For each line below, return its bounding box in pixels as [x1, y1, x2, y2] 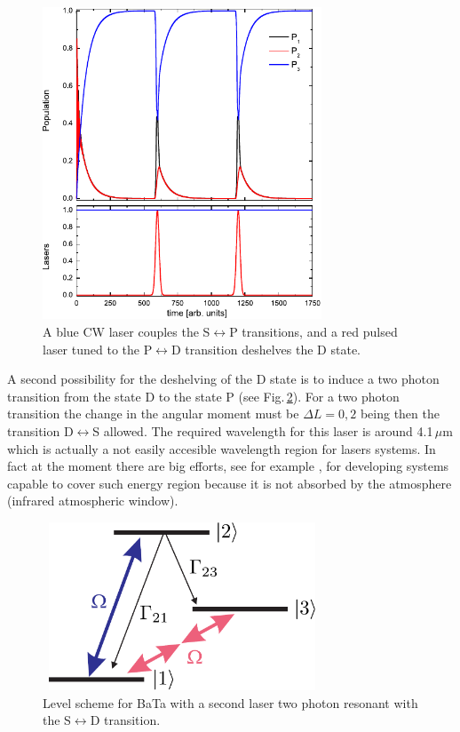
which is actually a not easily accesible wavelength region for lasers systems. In [7, 439, 436, 457]
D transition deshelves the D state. [171, 339, 361, 358]
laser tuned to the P [43, 339, 153, 358]
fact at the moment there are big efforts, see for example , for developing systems [7, 457, 449, 475]
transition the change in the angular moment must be [7, 404, 299, 423]
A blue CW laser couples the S [43, 322, 210, 341]
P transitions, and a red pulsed [229, 322, 398, 341]
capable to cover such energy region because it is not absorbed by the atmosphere [7, 473, 452, 492]
